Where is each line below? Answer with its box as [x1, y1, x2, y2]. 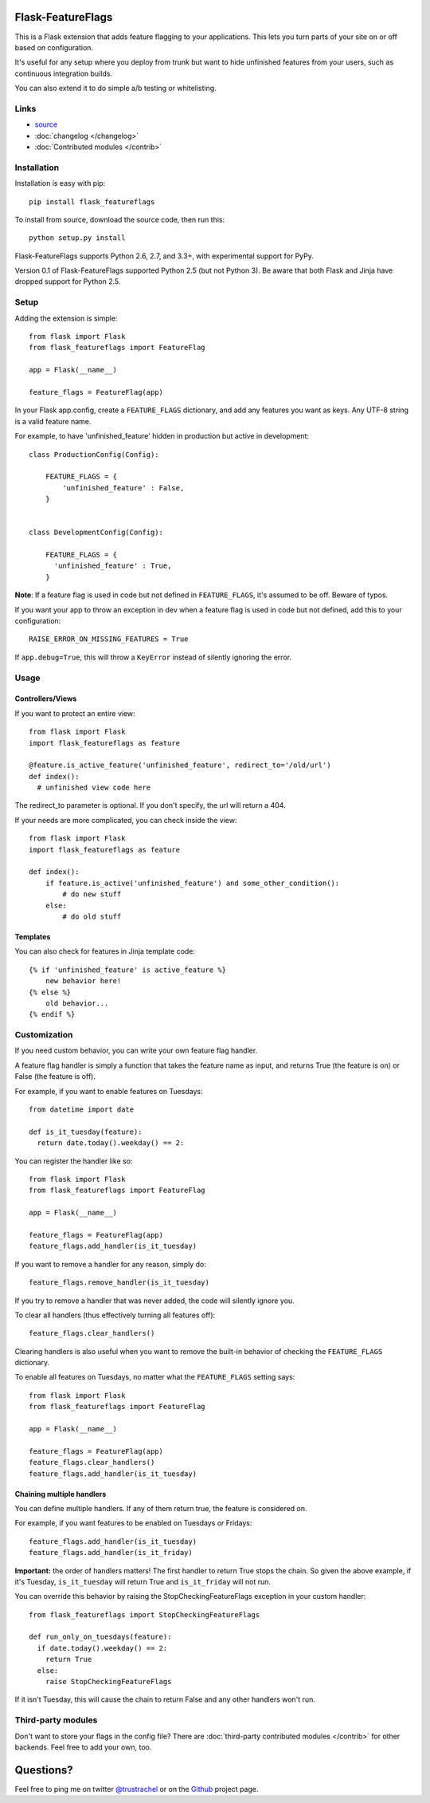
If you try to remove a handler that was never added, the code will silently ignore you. [14, 1296, 295, 1305]
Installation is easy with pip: [14, 179, 106, 188]
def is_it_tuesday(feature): [29, 1127, 143, 1136]
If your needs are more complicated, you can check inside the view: [14, 815, 237, 825]
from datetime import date [29, 1105, 135, 1114]
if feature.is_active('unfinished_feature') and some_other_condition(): [45, 878, 340, 888]
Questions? [14, 1763, 73, 1777]
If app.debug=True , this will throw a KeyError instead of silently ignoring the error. [14, 652, 292, 662]
